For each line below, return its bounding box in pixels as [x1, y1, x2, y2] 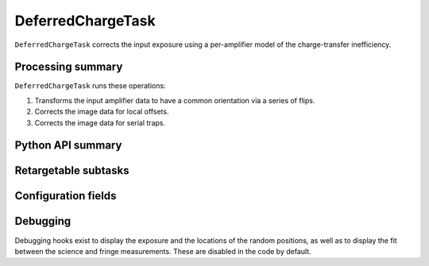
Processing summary [14, 60, 123, 74]
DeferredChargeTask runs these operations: [14, 81, 166, 91]
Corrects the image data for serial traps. [34, 118, 166, 127]
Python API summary [14, 139, 122, 152]
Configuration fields [14, 189, 117, 202]
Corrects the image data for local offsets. [34, 107, 169, 117]
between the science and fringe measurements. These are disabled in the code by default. [14, 246, 311, 256]
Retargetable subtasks [14, 164, 130, 178]
